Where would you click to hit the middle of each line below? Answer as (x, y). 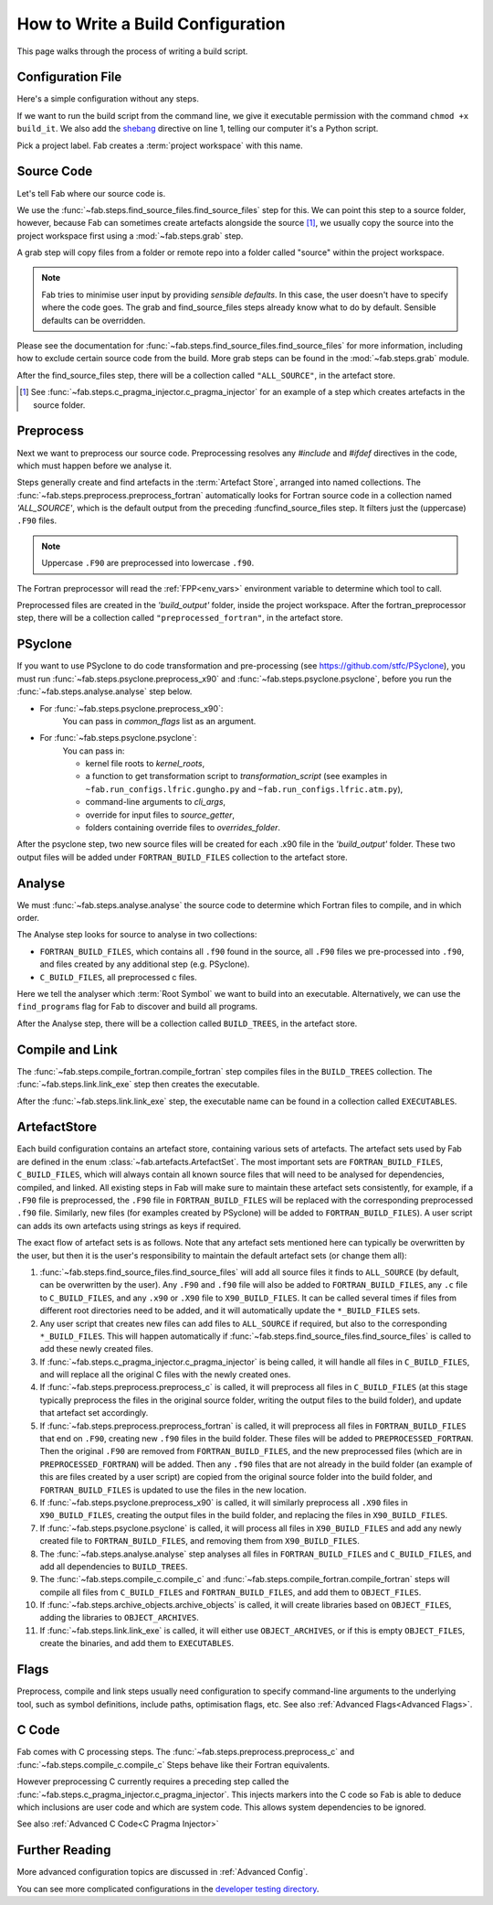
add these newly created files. (97, 1349)
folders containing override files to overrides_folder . (183, 828)
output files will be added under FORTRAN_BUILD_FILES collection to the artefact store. (182, 857)
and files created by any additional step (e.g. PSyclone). (145, 964)
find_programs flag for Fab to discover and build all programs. (137, 1007)
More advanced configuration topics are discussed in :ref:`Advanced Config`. (163, 1872)
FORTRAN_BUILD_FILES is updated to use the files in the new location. (173, 1490)
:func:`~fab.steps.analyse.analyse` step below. (105, 691)
